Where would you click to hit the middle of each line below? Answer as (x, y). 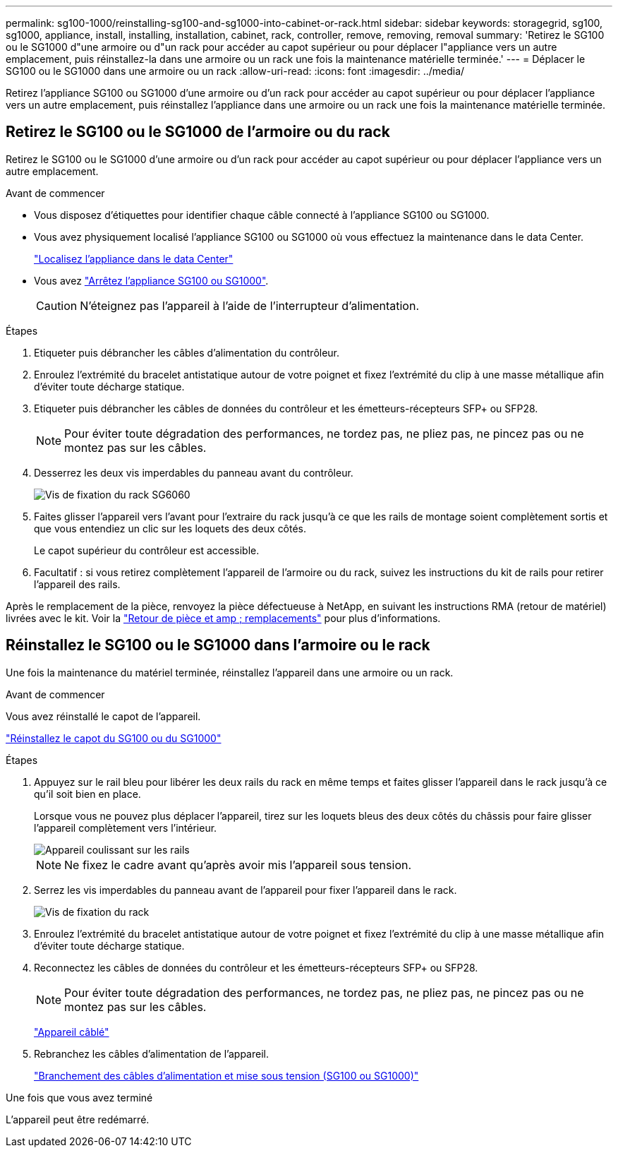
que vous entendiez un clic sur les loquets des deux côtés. (170, 528)
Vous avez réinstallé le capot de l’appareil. (103, 716)
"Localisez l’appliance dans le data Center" (134, 258)
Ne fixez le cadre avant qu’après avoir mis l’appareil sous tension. (238, 865)
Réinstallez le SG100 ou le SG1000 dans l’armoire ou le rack (218, 645)
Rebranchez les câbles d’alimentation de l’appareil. (151, 1053)
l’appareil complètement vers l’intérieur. (126, 828)
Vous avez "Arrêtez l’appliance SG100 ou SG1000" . (151, 280)
